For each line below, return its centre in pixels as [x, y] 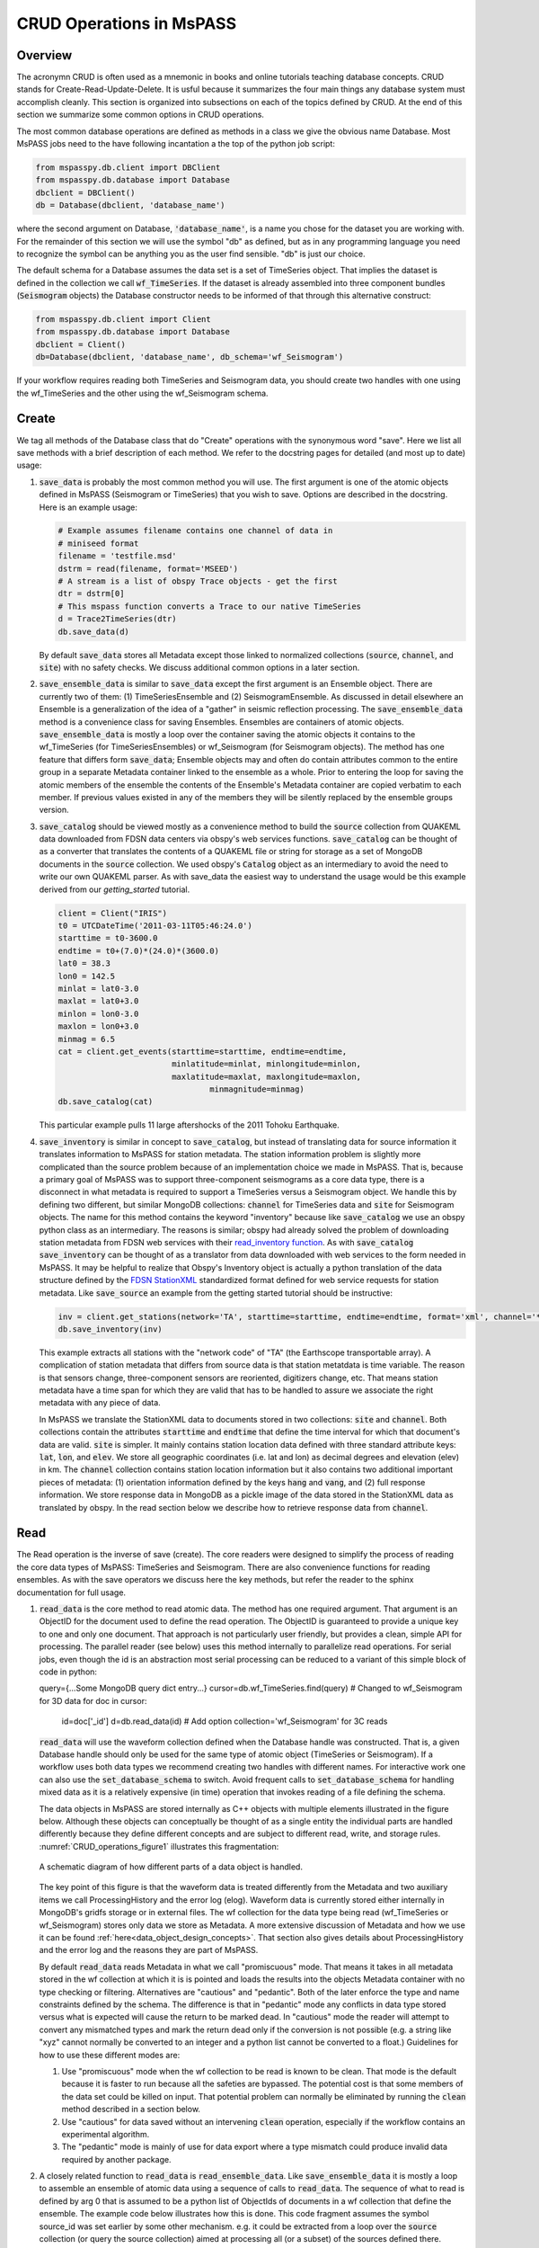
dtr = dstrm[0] [91, 594]
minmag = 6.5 [87, 1039]
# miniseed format [98, 543]
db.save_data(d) [94, 631]
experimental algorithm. [106, 2134]
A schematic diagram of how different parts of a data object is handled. [171, 1867]
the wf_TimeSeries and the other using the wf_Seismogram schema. [142, 393]
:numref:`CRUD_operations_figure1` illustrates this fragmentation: [159, 1846]
